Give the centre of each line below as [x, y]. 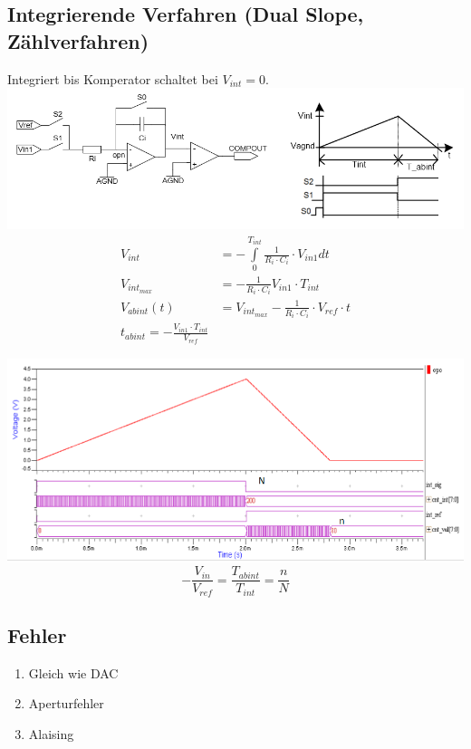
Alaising [51, 734]
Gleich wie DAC [73, 672]
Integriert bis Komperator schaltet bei [113, 78]
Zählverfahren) [78, 40]
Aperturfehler [66, 703]
